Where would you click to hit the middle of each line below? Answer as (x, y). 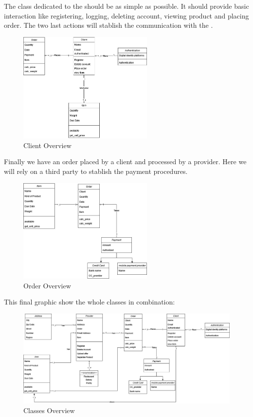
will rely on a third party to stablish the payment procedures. (96, 171)
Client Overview (47, 145)
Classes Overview (49, 410)
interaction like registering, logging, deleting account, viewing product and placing (126, 15)
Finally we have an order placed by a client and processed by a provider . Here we (125, 161)
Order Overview (47, 285)
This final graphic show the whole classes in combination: (90, 302)
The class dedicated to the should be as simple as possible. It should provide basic (126, 6)
